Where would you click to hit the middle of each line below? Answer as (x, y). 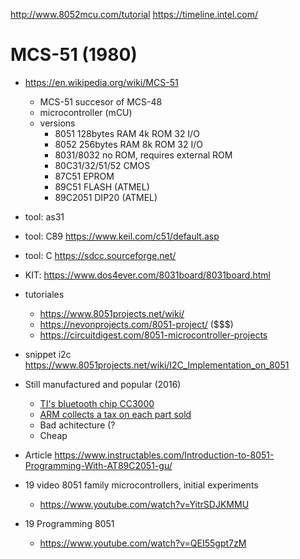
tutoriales (44, 294)
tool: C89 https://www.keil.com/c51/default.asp (122, 236)
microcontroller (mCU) (86, 112)
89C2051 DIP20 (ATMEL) (106, 197)
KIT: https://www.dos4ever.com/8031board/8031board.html (147, 275)
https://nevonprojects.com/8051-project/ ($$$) (136, 324)
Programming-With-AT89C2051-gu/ (98, 465)
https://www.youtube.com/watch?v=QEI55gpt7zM (143, 543)
